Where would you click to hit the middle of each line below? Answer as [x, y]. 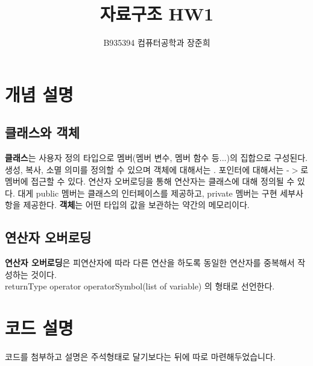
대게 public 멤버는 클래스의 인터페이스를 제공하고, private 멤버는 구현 [147, 193]
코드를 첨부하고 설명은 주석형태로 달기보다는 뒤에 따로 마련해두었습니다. [140, 357]
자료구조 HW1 [157, 14]
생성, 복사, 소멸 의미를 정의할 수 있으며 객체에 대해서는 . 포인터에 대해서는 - [147, 169]
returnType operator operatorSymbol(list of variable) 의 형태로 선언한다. [140, 286]
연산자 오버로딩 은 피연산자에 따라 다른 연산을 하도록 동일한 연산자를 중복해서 [150, 263]
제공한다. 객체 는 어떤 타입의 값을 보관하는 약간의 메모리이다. [136, 205]
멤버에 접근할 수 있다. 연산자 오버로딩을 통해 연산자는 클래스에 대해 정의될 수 [150, 181]
